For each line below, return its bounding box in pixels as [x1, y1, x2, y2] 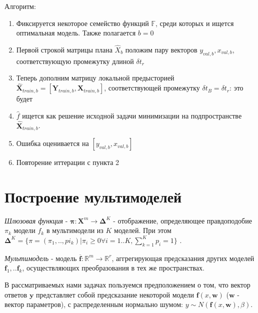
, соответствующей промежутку [104, 82, 200, 93]
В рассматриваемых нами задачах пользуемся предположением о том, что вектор [4, 279, 250, 289]
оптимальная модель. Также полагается [16, 27, 136, 38]
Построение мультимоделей [4, 186, 182, 206]
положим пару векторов [125, 44, 197, 54]
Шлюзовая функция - [4, 215, 68, 225]
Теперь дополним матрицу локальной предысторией [16, 72, 174, 83]
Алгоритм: [4, 1, 36, 11]
